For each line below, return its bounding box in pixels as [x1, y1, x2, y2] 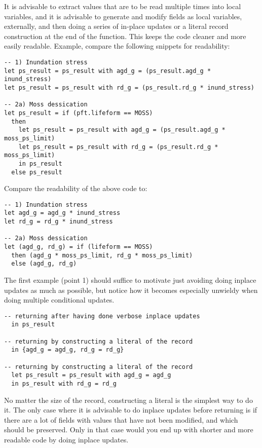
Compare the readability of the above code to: [4, 183, 147, 194]
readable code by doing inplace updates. [4, 434, 129, 445]
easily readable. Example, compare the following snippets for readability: [4, 41, 230, 51]
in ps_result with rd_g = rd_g [11, 380, 117, 388]
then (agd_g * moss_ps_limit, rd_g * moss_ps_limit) [11, 251, 193, 259]
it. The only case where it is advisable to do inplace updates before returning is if [4, 404, 257, 415]
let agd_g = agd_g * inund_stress [4, 209, 121, 217]
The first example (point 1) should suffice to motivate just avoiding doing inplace [4, 275, 256, 285]
